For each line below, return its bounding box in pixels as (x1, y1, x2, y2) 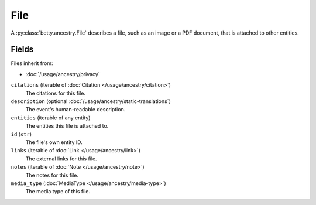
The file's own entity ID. (25, 138, 83, 146)
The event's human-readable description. (25, 106, 126, 113)
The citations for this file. (25, 90, 86, 97)
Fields (11, 45, 34, 54)
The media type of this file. (25, 188, 91, 195)
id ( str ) (11, 131, 32, 138)
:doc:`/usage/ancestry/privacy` (25, 70, 100, 77)
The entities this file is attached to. (25, 122, 109, 129)
